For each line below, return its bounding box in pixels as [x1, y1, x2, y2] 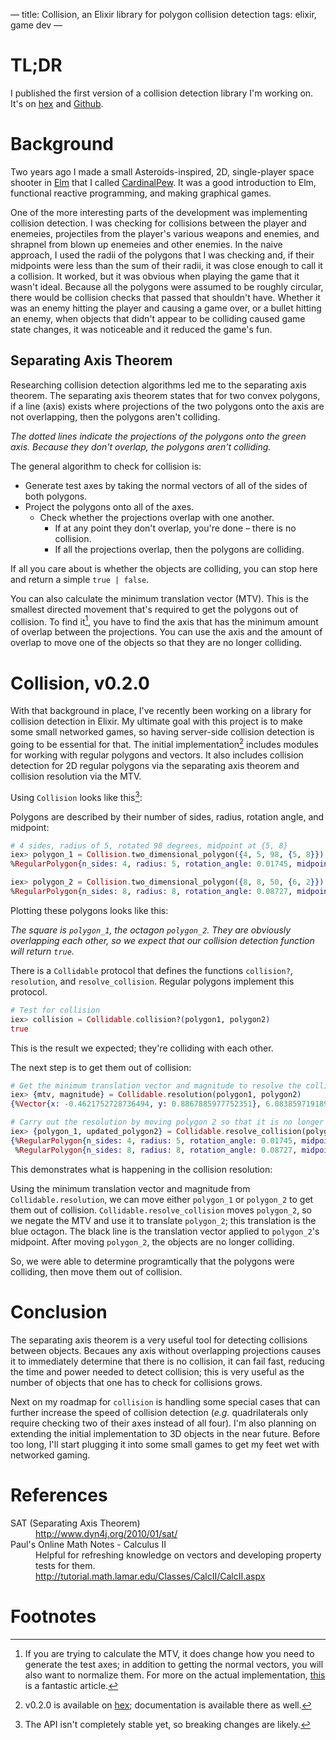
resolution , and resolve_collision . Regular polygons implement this [10, 975, 295, 987]
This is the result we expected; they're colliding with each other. [10, 1042, 274, 1054]
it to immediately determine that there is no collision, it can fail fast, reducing [10, 1355, 325, 1367]
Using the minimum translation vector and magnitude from [10, 1182, 251, 1194]
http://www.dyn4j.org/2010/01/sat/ [35, 1527, 178, 1539]
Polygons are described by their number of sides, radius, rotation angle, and [10, 810, 325, 823]
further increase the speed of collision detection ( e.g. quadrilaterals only [10, 1406, 309, 1418]
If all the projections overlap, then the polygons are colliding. [54, 543, 305, 555]
